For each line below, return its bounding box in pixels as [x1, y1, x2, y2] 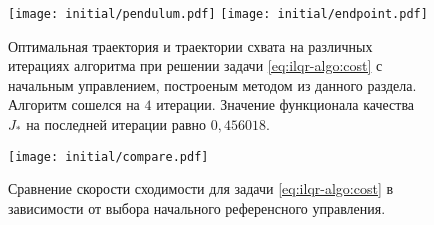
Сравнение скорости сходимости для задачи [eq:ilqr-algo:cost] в [8, 178, 394, 199]
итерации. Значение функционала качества [156, 94, 415, 115]
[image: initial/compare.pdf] [8, 149, 209, 164]
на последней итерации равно [26, 114, 207, 135]
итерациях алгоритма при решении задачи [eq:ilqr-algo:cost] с [8, 55, 383, 76]
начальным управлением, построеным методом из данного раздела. [8, 74, 417, 95]
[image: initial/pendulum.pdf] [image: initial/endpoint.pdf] [8, 7, 428, 21]
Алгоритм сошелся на [8, 94, 140, 115]
